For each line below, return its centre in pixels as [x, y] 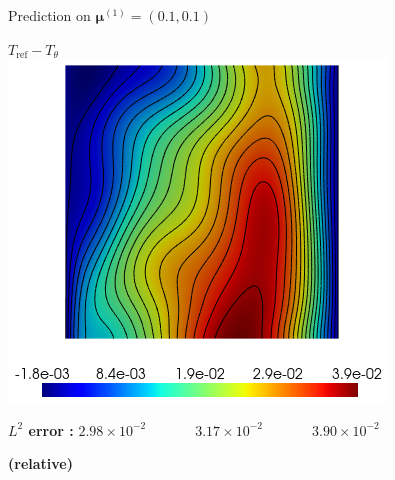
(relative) [40, 463]
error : [51, 429]
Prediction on [49, 15]
